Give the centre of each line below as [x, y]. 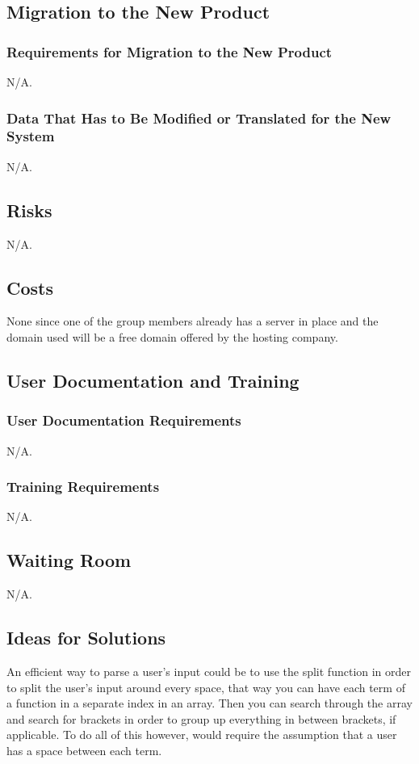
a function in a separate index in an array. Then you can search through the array [209, 703]
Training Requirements [83, 487]
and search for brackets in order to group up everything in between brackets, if [201, 718]
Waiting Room [69, 560]
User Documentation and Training [153, 380]
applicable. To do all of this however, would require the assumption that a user [202, 735]
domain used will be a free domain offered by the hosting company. [172, 336]
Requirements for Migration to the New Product [170, 51]
